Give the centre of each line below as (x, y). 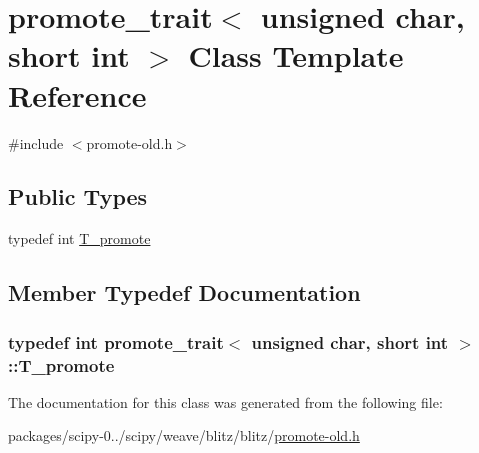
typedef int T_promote (79, 238)
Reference (77, 94)
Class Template (296, 55)
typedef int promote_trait (116, 341)
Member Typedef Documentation (184, 292)
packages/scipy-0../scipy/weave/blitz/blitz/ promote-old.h (184, 435)
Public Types (78, 196)
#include (36, 142)
